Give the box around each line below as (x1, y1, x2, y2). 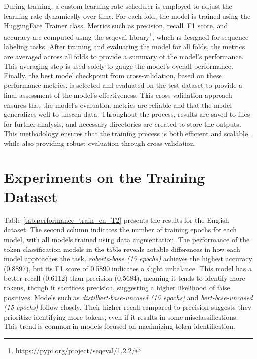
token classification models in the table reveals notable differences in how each (4, 244, 240, 254)
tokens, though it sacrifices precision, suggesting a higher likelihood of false (4, 283, 230, 293)
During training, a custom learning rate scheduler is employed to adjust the (4, 1, 232, 11)
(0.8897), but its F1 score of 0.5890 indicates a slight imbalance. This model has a (4, 263, 252, 273)
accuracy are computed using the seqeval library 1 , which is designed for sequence (4, 30, 249, 42)
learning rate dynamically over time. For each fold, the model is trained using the (4, 10, 251, 21)
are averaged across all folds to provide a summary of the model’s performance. (4, 51, 244, 61)
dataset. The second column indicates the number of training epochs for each (4, 224, 237, 235)
